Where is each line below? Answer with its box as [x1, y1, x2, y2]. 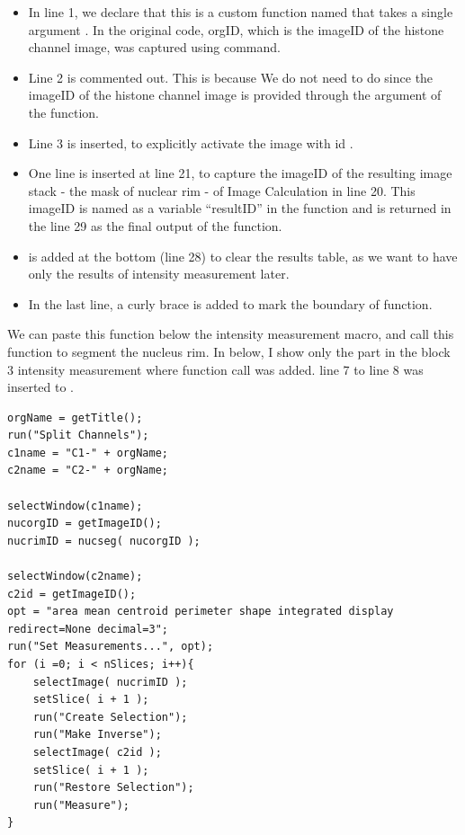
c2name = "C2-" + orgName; [7, 464, 168, 477]
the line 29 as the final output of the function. [28, 216, 282, 235]
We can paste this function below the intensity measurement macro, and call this [7, 324, 454, 343]
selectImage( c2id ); [32, 745, 162, 759]
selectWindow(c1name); [7, 499, 143, 512]
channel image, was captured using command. [28, 38, 281, 57]
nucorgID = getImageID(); [7, 517, 162, 530]
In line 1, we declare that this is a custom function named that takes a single [28, 3, 453, 21]
